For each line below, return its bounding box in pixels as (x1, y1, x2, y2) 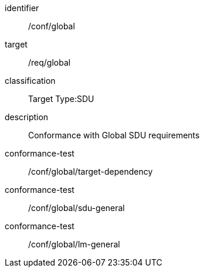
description (5, 112, 49, 122)
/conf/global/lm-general (28, 239, 120, 249)
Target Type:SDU (28, 94, 94, 104)
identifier (5, 3, 39, 13)
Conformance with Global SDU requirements (28, 130, 200, 140)
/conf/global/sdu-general (28, 203, 125, 213)
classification (5, 76, 56, 86)
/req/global (28, 57, 71, 67)
